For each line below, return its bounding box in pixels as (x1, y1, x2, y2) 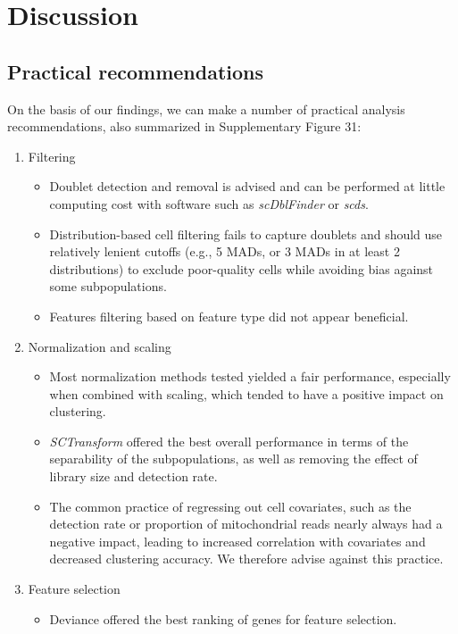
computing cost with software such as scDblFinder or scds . (49, 194, 369, 213)
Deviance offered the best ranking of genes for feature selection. (49, 609, 397, 628)
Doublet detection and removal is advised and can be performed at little (49, 177, 446, 196)
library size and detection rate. (49, 467, 218, 486)
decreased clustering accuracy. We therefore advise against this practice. (49, 549, 444, 568)
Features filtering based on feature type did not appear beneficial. (49, 306, 409, 325)
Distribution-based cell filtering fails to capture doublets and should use (49, 224, 443, 243)
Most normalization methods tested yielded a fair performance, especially (49, 367, 451, 386)
